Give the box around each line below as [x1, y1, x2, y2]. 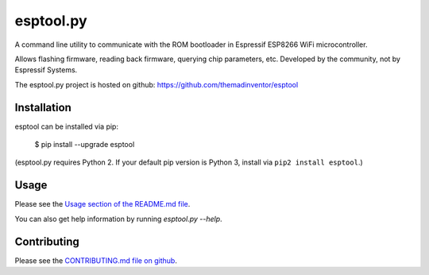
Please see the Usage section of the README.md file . [14, 199, 191, 209]
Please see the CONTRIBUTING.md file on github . [14, 255, 178, 265]
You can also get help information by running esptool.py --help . [14, 214, 222, 223]
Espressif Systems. [14, 65, 78, 75]
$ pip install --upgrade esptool [34, 140, 135, 149]
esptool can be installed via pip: [14, 122, 119, 131]
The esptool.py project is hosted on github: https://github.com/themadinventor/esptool [14, 79, 299, 89]
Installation [14, 100, 71, 114]
